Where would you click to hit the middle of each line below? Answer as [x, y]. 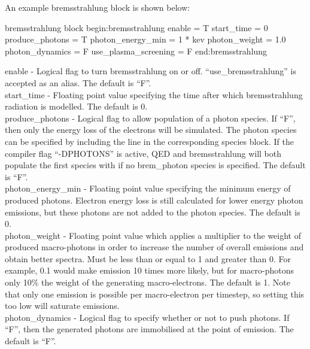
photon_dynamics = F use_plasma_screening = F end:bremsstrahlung [136, 51]
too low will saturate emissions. [62, 306]
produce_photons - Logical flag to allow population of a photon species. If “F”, [150, 118]
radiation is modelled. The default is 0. [76, 106]
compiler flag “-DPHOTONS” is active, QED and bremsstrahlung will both [143, 153]
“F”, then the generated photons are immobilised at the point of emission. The [149, 329]
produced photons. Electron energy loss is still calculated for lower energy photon [154, 200]
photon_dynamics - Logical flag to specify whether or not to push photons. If [147, 317]
